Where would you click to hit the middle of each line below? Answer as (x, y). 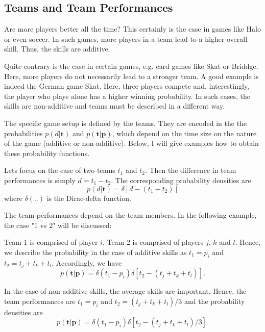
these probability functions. (47, 153)
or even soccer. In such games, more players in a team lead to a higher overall (126, 39)
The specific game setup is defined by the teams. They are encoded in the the (126, 123)
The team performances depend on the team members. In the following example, (130, 215)
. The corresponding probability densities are (181, 180)
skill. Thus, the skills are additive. (57, 49)
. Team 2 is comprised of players (153, 242)
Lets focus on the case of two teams (60, 170)
